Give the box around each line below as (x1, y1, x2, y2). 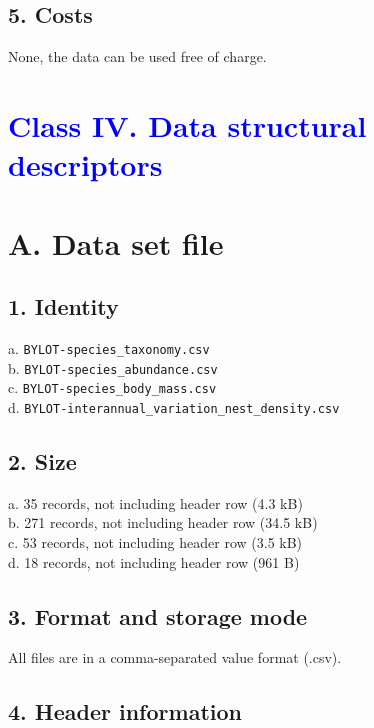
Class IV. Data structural (8, 104, 367, 145)
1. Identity (8, 291, 119, 322)
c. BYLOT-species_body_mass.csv (8, 377, 217, 398)
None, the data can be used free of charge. (8, 46, 267, 67)
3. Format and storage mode (8, 600, 308, 631)
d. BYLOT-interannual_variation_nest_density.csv (8, 396, 340, 417)
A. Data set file (8, 222, 224, 263)
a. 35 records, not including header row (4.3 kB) (8, 492, 303, 513)
